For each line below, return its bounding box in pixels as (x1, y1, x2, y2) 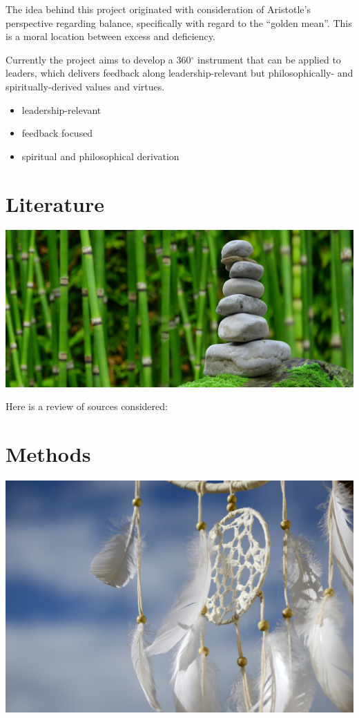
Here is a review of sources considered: (6, 399, 168, 414)
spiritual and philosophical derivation (21, 148, 179, 163)
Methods (6, 440, 91, 468)
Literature (6, 189, 104, 217)
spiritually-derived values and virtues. (6, 79, 165, 93)
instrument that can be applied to (197, 52, 341, 66)
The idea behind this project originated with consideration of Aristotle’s (6, 2, 311, 16)
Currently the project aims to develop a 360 (6, 52, 191, 66)
